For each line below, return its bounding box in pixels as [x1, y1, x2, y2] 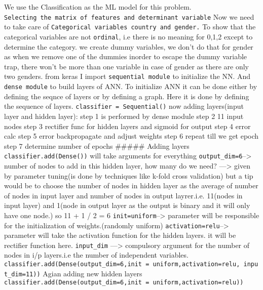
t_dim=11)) [4, 270, 41, 278]
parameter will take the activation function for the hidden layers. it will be [4, 230, 236, 240]
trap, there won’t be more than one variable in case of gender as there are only [4, 61, 249, 71]
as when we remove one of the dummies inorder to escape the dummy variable [4, 51, 247, 62]
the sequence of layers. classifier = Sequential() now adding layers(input [4, 101, 244, 111]
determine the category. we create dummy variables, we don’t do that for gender [4, 41, 253, 52]
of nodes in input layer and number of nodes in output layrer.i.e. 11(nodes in [4, 190, 243, 200]
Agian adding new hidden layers [43, 268, 142, 278]
